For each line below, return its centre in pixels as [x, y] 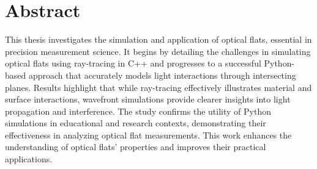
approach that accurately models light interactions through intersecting [162, 75]
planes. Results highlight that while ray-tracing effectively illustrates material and [158, 87]
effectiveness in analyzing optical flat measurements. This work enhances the [148, 135]
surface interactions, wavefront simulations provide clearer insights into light [148, 99]
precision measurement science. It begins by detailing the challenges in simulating [158, 51]
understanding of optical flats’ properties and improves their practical [136, 147]
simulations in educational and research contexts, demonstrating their [136, 123]
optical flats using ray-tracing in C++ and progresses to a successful [133, 63]
